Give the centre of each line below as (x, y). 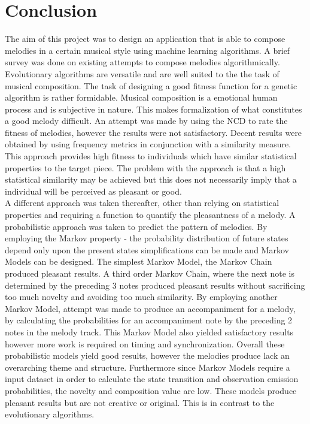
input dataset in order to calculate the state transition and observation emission (152, 379)
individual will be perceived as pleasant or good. (93, 191)
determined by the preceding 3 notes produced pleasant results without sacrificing (155, 285)
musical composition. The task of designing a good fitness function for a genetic (151, 85)
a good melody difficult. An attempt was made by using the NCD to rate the (146, 121)
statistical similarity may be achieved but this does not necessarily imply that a (151, 179)
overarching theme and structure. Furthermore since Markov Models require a (148, 367)
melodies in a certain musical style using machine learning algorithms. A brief (148, 50)
